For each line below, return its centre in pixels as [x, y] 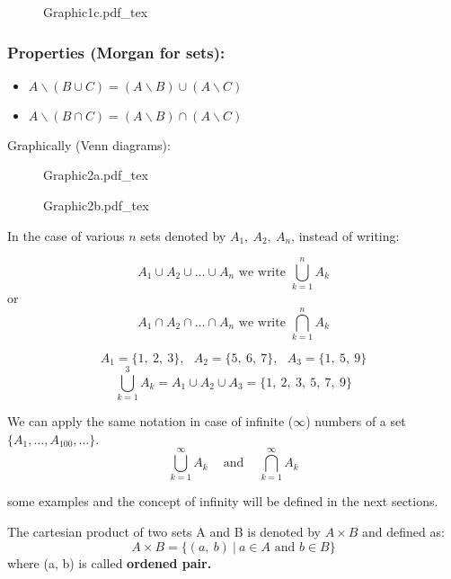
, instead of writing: [345, 235]
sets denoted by [183, 235]
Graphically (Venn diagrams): [89, 144]
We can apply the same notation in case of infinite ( [150, 421]
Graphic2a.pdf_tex [96, 175]
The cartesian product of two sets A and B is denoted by [164, 532]
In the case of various [66, 235]
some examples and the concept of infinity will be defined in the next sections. [223, 501]
